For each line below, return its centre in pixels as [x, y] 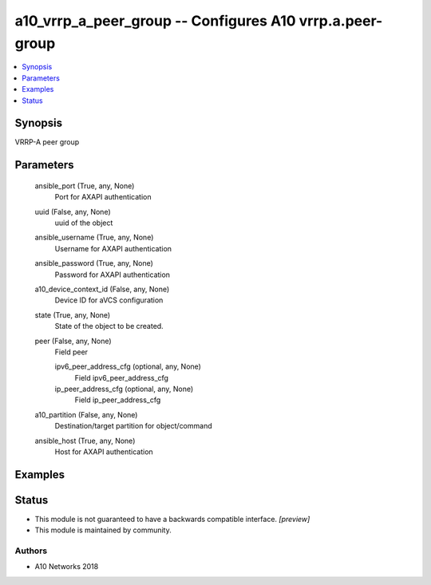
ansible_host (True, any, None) [85, 441]
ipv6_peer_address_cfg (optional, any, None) [128, 366]
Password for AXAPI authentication [113, 275]
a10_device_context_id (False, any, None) [102, 289]
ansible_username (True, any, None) [94, 237]
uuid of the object [84, 223]
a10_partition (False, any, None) [86, 414]
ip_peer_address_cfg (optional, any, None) [124, 389]
